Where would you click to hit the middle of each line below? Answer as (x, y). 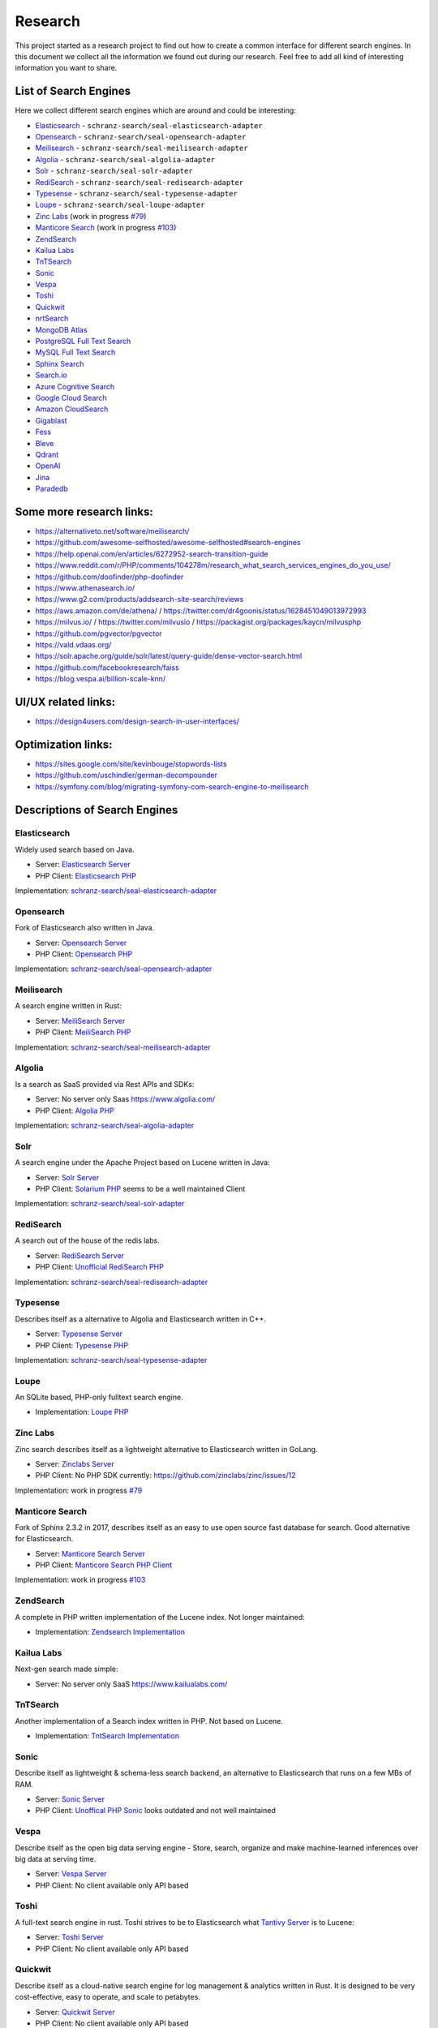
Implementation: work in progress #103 (80, 1580)
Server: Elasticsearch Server (83, 865)
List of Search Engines (73, 91)
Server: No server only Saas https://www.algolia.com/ (125, 1099)
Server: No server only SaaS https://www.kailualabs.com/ (131, 1684)
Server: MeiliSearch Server (80, 1020)
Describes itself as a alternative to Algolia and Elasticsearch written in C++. (141, 1319)
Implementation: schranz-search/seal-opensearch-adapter (114, 969)
